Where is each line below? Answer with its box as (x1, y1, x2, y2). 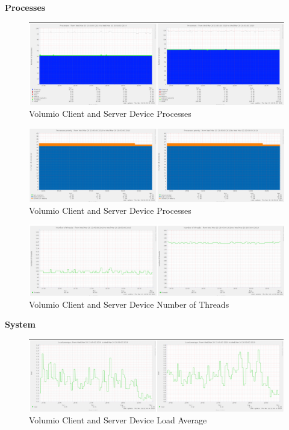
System (5, 318, 36, 331)
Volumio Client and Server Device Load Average (29, 414, 207, 426)
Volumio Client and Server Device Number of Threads (29, 298, 229, 310)
